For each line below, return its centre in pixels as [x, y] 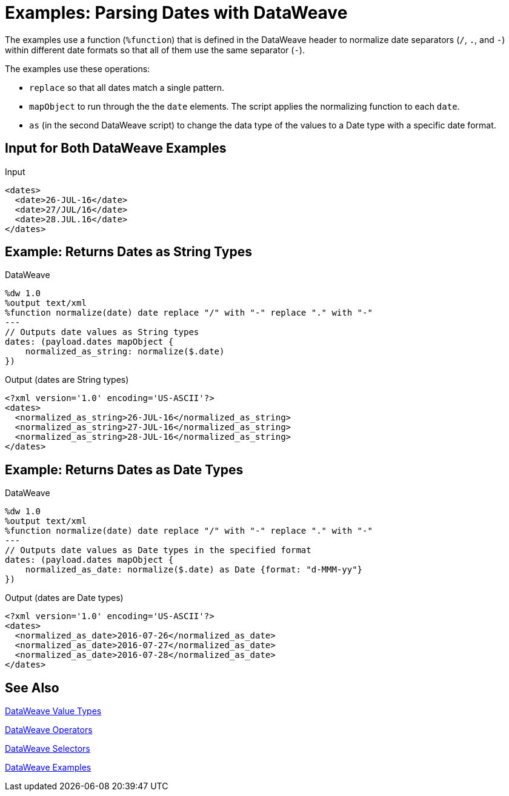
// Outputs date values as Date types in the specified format [158, 550]
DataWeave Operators [49, 730]
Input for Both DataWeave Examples [116, 148]
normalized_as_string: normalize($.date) [125, 352]
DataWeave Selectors [48, 749]
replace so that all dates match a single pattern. [127, 87]
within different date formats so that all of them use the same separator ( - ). [155, 50]
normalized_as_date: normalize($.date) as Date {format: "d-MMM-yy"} [194, 570]
